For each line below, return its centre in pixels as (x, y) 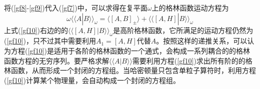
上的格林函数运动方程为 (190, 7)
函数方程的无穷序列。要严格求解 (56, 60)
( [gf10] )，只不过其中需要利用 (50, 41)
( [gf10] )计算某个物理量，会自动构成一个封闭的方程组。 (92, 80)
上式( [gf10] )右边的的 (36, 30)
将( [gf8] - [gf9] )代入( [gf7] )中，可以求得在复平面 (76, 7)
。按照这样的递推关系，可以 (202, 41)
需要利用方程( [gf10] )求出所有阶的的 (189, 60)
